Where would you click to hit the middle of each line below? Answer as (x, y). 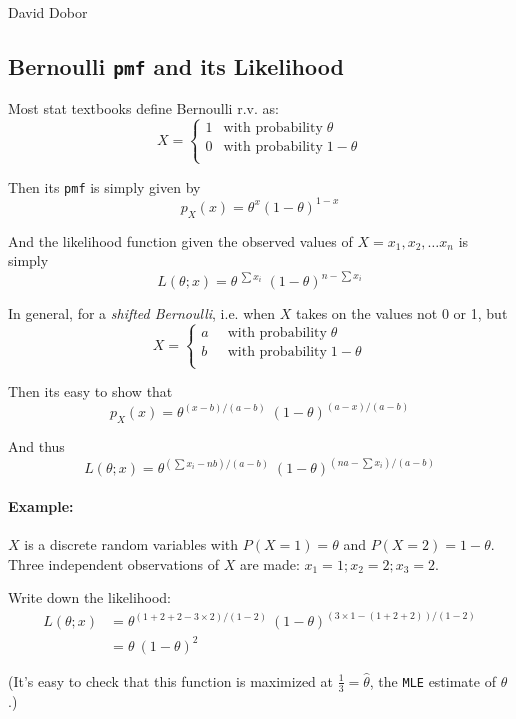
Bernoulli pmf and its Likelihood (176, 65)
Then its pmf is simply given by (104, 186)
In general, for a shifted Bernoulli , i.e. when (142, 313)
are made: (269, 563)
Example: (41, 505)
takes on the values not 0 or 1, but (401, 313)
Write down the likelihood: (90, 597)
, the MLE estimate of (432, 680)
